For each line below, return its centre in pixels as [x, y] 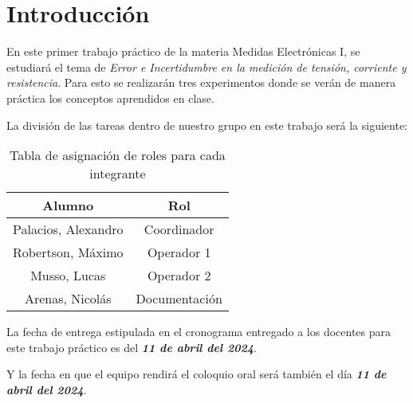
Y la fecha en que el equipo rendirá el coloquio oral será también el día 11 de [197, 374]
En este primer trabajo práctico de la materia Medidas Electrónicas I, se [183, 51]
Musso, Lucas [68, 276]
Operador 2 [179, 276]
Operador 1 [179, 252]
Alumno [68, 205]
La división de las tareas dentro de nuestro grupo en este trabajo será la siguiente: [207, 125]
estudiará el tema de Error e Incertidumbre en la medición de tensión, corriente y [206, 67]
